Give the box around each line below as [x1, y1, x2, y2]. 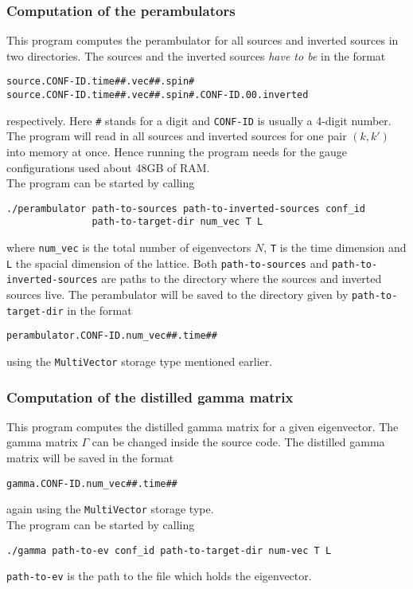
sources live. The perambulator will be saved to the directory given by [6, 286, 349, 303]
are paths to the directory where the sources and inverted [101, 270, 382, 287]
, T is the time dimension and [263, 239, 407, 256]
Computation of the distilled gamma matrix [6, 387, 294, 406]
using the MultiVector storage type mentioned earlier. [6, 353, 273, 369]
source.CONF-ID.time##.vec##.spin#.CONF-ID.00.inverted [6, 89, 309, 101]
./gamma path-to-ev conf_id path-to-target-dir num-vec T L [6, 544, 332, 556]
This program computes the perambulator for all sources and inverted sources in [6, 32, 399, 49]
